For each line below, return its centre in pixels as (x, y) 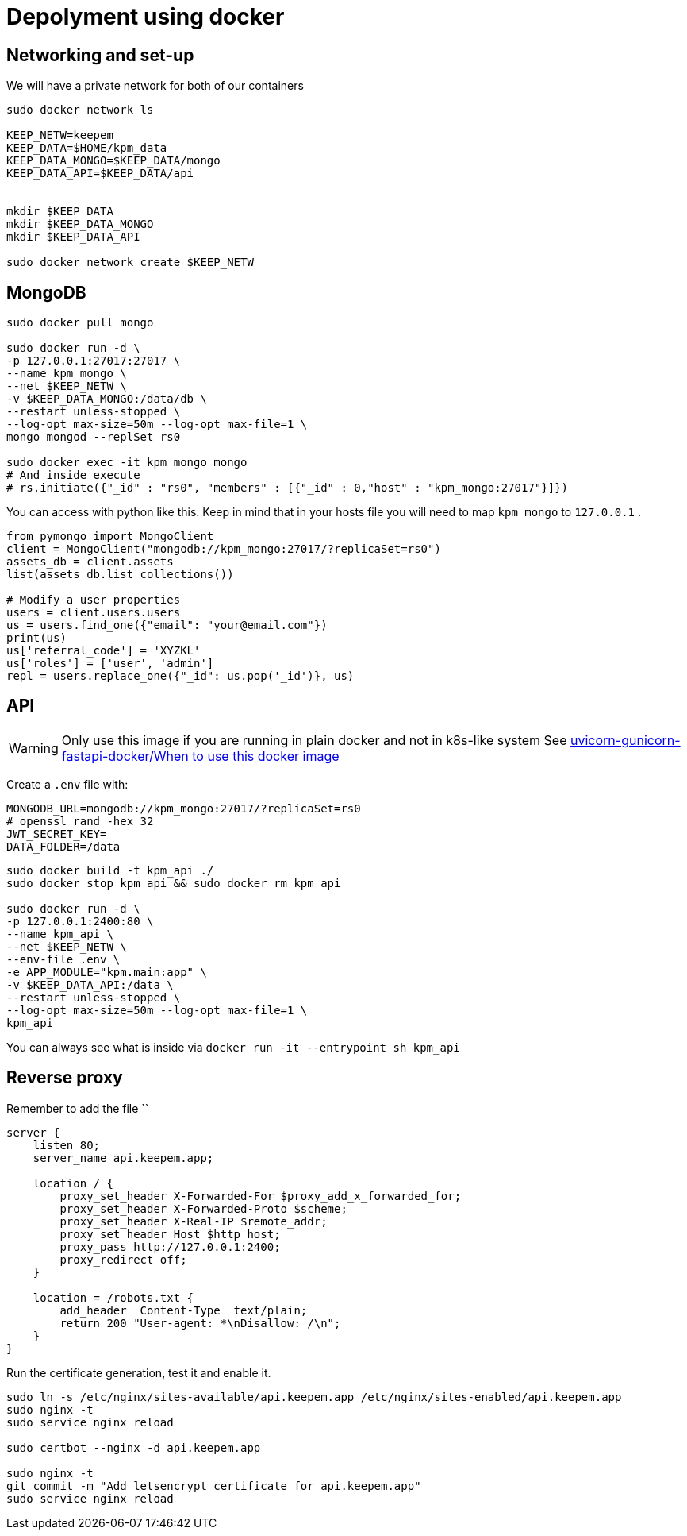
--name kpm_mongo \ (67, 374)
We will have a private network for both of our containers (155, 86)
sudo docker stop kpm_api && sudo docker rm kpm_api (174, 883)
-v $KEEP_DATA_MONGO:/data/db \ (107, 399)
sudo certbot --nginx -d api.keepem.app (134, 1447)
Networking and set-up (100, 55)
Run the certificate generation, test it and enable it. (139, 1372)
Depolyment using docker (146, 17)
